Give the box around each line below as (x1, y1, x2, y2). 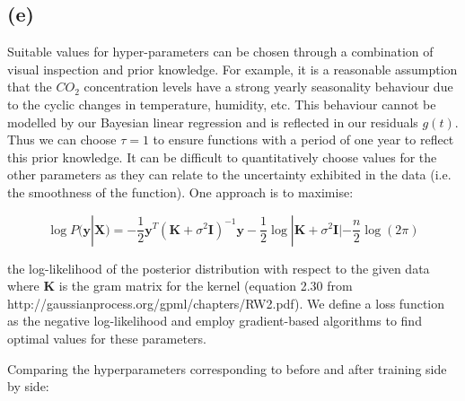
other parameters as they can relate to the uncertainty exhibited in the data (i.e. (7, 165, 452, 184)
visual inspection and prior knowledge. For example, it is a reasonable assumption (7, 59, 458, 78)
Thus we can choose (7, 130, 117, 149)
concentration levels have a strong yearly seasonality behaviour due (83, 77, 453, 96)
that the (7, 77, 52, 96)
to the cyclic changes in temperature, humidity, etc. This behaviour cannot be (7, 94, 436, 113)
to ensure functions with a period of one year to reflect (153, 130, 454, 149)
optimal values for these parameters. (7, 328, 206, 347)
